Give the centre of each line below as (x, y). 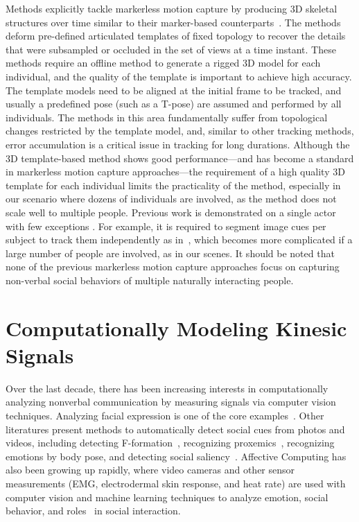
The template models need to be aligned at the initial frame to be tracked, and (174, 90)
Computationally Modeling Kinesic (176, 328)
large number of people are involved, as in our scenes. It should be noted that (170, 253)
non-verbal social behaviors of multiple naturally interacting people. (150, 280)
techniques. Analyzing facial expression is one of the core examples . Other (165, 415)
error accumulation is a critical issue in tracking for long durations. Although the (178, 144)
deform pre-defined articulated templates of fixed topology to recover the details (176, 36)
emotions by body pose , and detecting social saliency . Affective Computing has (176, 456)
